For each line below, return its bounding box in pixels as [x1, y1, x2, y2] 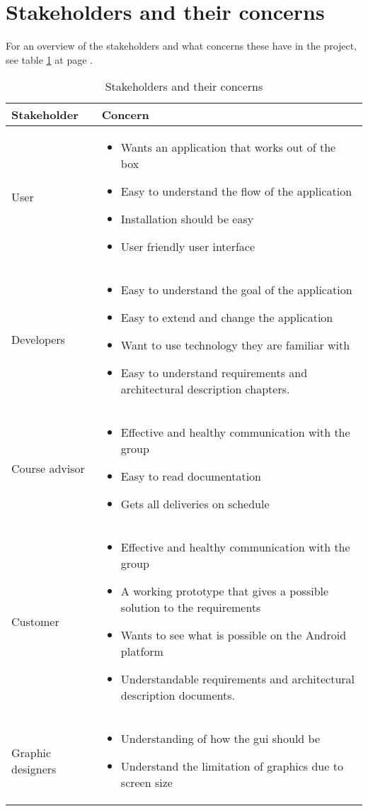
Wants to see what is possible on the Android [120, 627, 347, 644]
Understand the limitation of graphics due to [120, 758, 343, 775]
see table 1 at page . [6, 52, 93, 67]
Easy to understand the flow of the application [120, 183, 352, 200]
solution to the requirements [120, 599, 261, 616]
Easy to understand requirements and [120, 364, 308, 381]
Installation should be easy [120, 211, 254, 228]
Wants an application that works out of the [120, 139, 336, 156]
